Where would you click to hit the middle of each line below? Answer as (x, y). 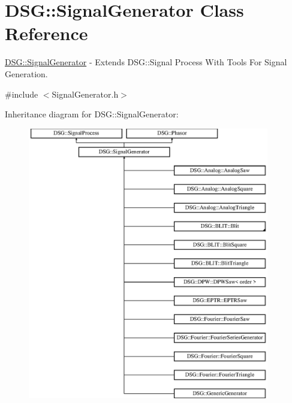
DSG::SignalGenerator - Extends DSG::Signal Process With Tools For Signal (146, 62)
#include (22, 94)
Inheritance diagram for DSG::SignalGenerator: (92, 114)
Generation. (26, 73)
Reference (46, 33)
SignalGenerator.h (85, 94)
